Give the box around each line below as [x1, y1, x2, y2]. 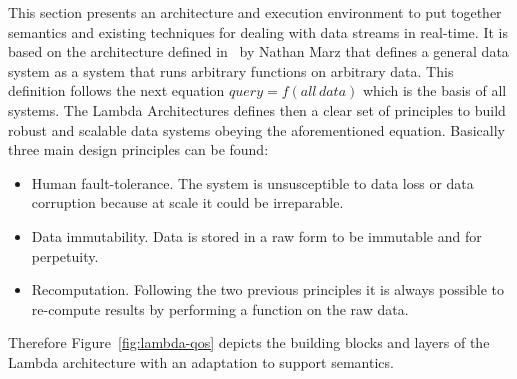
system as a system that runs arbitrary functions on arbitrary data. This [8, 60, 454, 81]
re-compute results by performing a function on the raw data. [31, 298, 409, 319]
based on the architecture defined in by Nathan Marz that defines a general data [8, 41, 509, 62]
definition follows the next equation [8, 80, 225, 101]
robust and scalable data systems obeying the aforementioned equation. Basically [8, 119, 505, 140]
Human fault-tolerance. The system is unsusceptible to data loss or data [31, 172, 474, 193]
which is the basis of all [362, 80, 507, 101]
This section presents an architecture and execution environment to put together [8, 2, 502, 22]
